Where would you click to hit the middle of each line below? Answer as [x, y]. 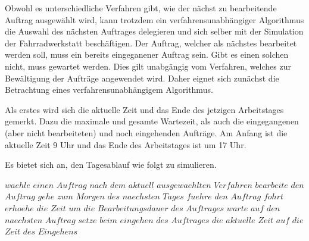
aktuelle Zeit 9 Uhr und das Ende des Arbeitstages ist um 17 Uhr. [126, 144]
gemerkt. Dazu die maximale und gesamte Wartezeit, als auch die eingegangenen [152, 121]
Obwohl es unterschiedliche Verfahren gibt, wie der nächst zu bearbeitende [141, 8]
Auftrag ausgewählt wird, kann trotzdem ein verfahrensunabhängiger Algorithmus [154, 19]
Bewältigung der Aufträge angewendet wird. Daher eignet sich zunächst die [142, 78]
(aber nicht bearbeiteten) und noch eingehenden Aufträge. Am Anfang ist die [146, 132]
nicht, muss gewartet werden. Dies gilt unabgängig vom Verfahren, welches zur [148, 66]
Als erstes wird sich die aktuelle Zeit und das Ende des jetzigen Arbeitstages [144, 109]
